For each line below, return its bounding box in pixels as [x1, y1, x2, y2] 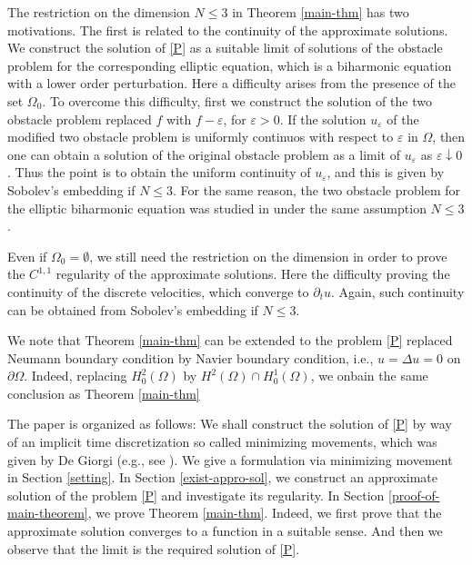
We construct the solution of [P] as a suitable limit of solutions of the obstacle [7, 38, 443, 57]
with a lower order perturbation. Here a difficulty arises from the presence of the [7, 74, 456, 93]
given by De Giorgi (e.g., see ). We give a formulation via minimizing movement [7, 450, 453, 469]
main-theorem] [7, 503, 88, 522]
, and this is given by [326, 163, 445, 182]
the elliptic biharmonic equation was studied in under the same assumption [7, 198, 427, 217]
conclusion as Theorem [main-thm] [7, 383, 200, 402]
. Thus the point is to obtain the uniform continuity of [7, 163, 311, 182]
